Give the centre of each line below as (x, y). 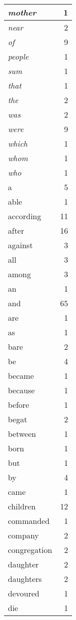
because (21, 390)
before (19, 405)
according (25, 216)
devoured (24, 593)
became (21, 376)
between (22, 434)
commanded (29, 521)
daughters (25, 579)
